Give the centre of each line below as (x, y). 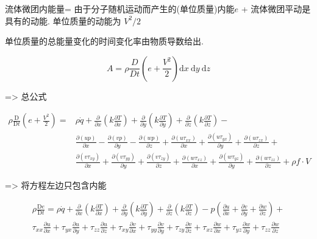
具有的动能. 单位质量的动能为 (63, 20)
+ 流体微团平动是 (276, 9)
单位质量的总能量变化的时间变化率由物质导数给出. (104, 41)
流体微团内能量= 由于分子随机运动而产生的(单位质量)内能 (120, 9)
